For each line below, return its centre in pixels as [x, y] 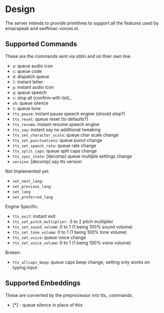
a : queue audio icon [33, 65]
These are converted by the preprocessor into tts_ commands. [69, 295]
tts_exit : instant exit [34, 216]
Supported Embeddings [43, 283]
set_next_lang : [28, 180]
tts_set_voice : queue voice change [49, 237]
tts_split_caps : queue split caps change [55, 150]
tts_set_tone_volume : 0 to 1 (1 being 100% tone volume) [70, 232]
